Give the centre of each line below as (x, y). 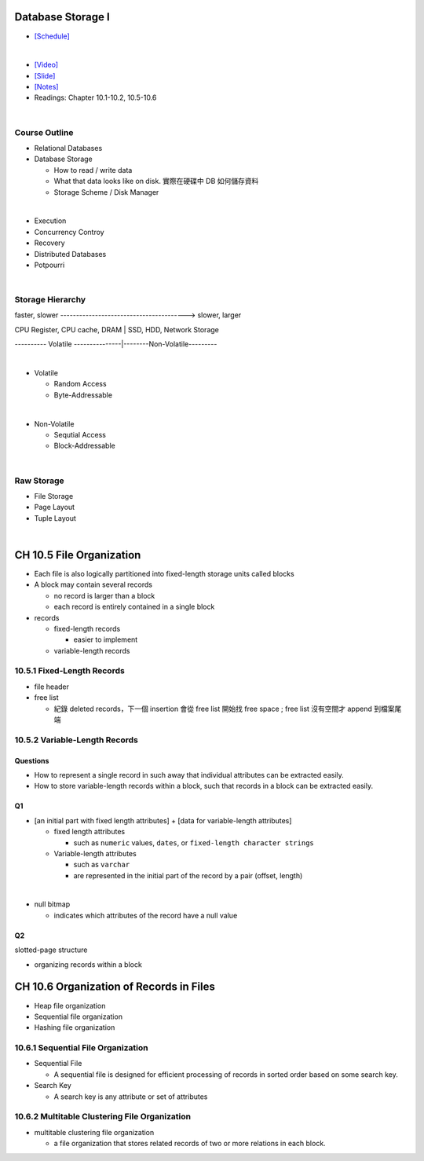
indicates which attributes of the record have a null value (146, 915)
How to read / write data (93, 170)
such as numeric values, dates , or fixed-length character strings (194, 842)
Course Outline (44, 132)
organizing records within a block (88, 964)
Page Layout (54, 507)
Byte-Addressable (83, 395)
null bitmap (52, 904)
